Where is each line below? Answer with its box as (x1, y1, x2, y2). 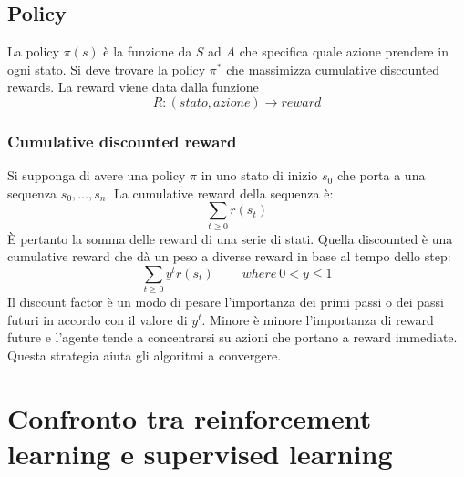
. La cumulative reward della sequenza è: (106, 183, 334, 202)
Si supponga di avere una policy (7, 166, 186, 185)
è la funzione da (103, 42, 192, 61)
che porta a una (336, 166, 426, 185)
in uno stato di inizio (201, 166, 318, 185)
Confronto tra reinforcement (7, 399, 372, 436)
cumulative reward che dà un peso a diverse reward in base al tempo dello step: (7, 247, 451, 266)
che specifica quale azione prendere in (239, 42, 449, 61)
